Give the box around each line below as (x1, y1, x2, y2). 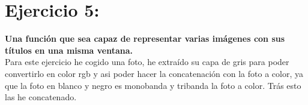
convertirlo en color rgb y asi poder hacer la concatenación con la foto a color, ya (5, 67, 303, 79)
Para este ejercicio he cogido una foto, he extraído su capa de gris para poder (5, 55, 289, 68)
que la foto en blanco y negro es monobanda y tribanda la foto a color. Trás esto (5, 79, 301, 91)
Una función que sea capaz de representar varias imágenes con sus (5, 32, 285, 45)
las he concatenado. (5, 91, 77, 103)
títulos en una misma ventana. (5, 44, 133, 56)
